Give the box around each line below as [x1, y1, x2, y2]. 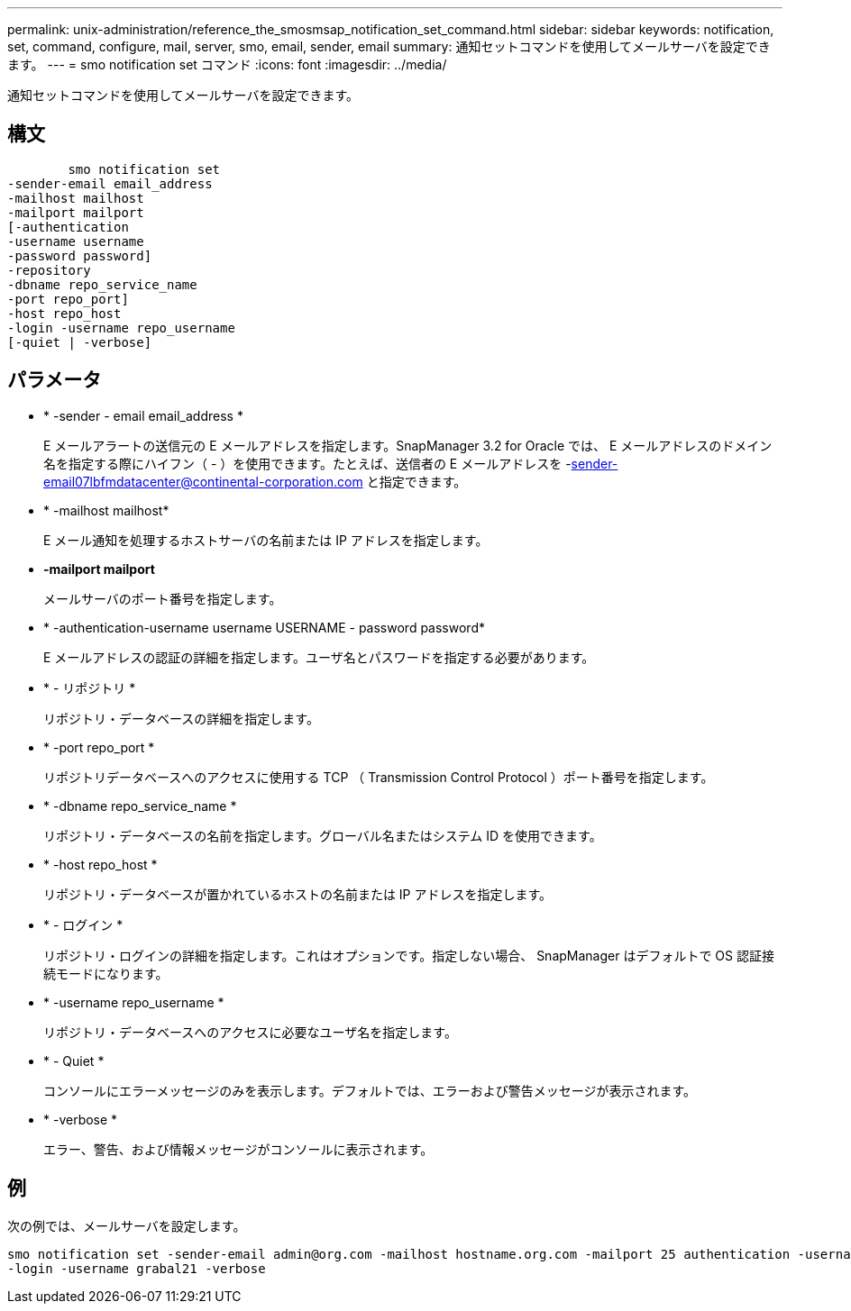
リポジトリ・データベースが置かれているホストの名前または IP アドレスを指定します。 [43, 886, 553, 902]
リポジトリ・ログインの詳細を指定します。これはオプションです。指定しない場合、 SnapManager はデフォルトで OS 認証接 [43, 947, 774, 963]
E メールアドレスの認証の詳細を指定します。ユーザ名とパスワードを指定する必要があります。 [43, 649, 595, 665]
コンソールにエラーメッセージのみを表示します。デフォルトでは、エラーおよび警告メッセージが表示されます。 [43, 1082, 697, 1098]
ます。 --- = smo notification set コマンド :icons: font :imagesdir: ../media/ [7, 57, 447, 72]
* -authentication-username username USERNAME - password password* [43, 619, 485, 635]
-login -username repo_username [7, 320, 235, 335]
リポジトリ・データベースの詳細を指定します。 [43, 710, 319, 726]
